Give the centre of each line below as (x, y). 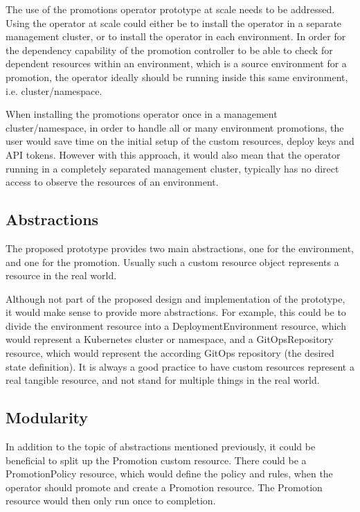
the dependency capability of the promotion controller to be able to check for (169, 50)
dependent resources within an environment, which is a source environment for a (176, 63)
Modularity (47, 417)
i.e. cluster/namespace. (54, 90)
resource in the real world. (61, 275)
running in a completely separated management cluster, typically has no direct (172, 168)
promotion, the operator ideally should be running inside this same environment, (177, 77)
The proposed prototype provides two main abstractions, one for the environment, (180, 248)
